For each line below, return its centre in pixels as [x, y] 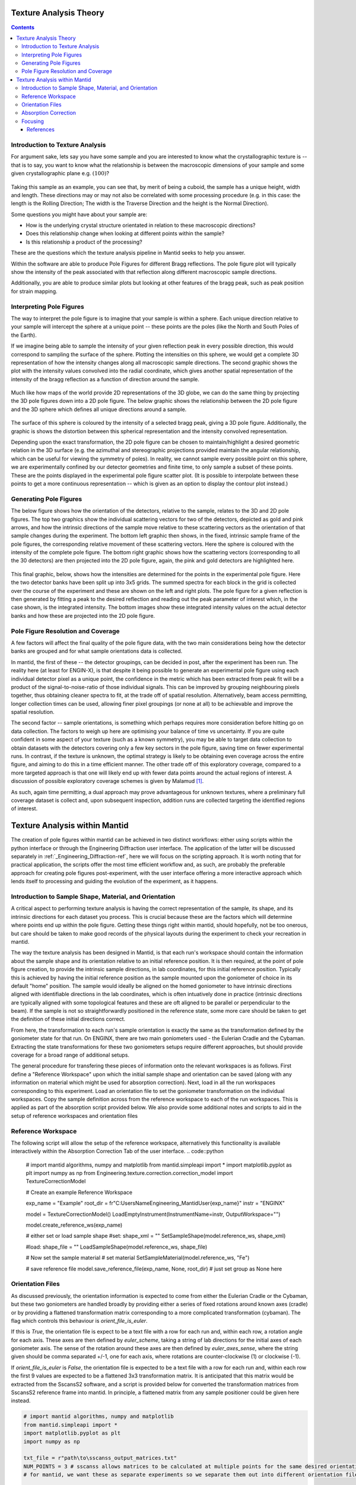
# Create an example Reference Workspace [79, 1192]
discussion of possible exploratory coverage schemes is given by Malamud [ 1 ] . [107, 781]
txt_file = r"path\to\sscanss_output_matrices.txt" [100, 1458]
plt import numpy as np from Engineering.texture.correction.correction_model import [129, 1173]
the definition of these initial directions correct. [68, 1019]
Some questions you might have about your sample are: [79, 214]
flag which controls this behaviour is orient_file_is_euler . [79, 1320]
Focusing [33, 121]
